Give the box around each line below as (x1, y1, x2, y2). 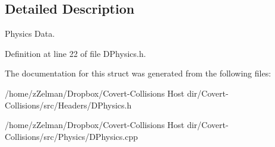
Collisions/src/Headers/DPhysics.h (5, 98, 132, 111)
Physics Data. (5, 27, 55, 40)
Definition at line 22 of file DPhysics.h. (5, 47, 146, 59)
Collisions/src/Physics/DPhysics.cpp (5, 130, 138, 142)
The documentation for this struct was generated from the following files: (5, 67, 271, 79)
